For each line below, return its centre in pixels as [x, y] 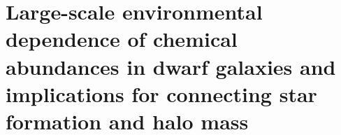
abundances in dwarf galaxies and [171, 66]
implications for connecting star [161, 93]
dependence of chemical [122, 39]
